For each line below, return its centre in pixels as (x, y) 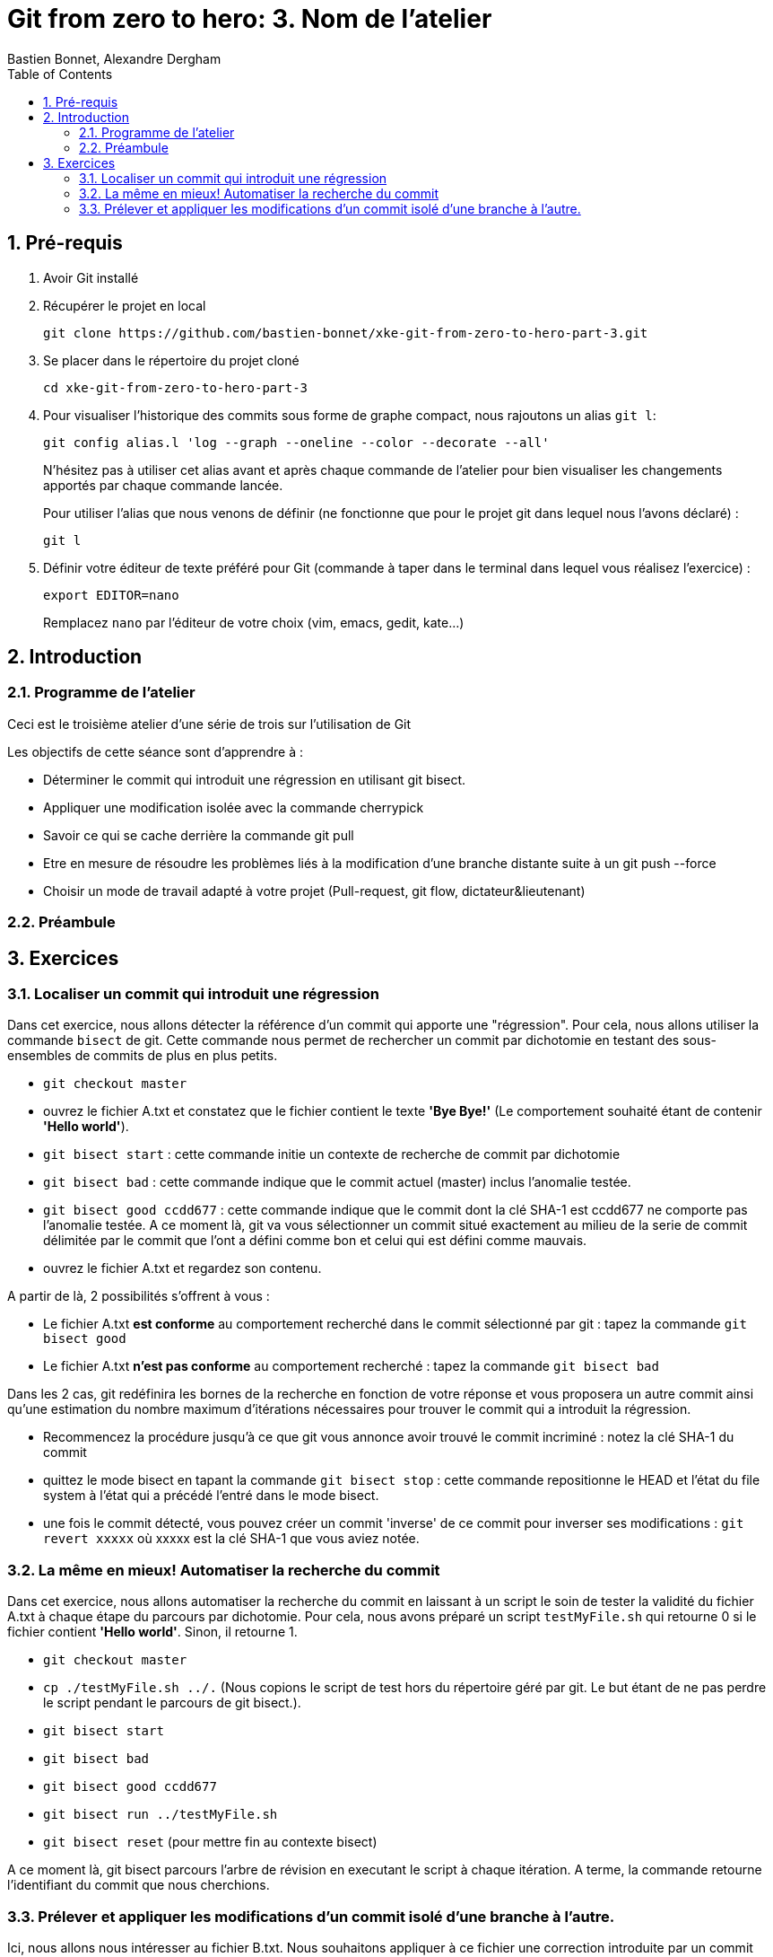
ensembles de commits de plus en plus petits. (143, 1056)
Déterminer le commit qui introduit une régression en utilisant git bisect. (255, 779)
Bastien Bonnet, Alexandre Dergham (114, 58)
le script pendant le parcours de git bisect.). (172, 1703)
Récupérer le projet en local (125, 305)
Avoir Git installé (91, 277)
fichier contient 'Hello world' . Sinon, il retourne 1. (152, 1632)
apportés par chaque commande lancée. (163, 485)
